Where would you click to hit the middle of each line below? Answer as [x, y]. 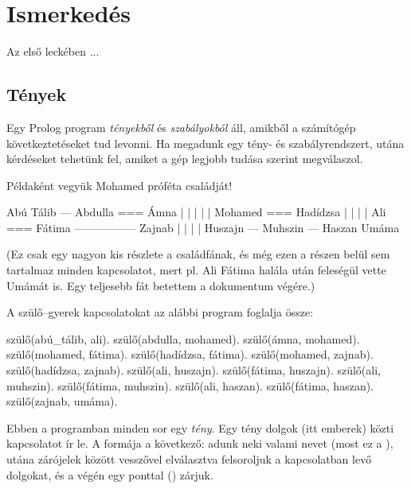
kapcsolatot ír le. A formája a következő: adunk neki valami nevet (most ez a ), [200, 443]
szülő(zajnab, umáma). [62, 401]
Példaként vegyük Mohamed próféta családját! [119, 185]
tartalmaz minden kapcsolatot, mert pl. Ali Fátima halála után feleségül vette [196, 270]
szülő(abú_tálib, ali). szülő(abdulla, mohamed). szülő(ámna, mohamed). [183, 338]
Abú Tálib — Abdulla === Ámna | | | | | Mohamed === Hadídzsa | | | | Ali [196, 212]
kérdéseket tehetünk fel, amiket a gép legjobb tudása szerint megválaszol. [185, 159]
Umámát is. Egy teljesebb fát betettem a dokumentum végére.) [161, 285]
